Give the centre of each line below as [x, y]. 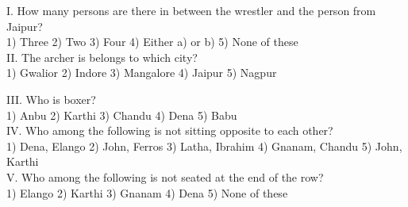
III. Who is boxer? [51, 99]
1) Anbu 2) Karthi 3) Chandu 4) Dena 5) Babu [122, 115]
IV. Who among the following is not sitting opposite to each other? [170, 130]
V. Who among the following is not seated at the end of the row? [165, 176]
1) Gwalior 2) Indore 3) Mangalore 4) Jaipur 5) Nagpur [142, 73]
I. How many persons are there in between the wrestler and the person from [191, 10]
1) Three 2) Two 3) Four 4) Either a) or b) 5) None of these [152, 42]
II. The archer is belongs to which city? [102, 57]
